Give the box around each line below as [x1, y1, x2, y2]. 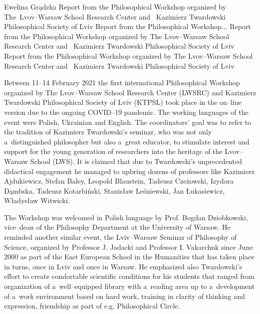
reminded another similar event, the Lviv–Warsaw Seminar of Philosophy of [4, 232, 237, 242]
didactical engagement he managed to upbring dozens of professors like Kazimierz [4, 166, 255, 176]
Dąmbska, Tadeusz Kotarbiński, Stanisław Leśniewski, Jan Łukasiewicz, [4, 185, 225, 196]
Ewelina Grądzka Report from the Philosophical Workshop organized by [4, 2, 226, 12]
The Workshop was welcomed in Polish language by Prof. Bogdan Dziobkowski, [4, 212, 248, 222]
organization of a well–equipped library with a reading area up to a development [4, 281, 255, 291]
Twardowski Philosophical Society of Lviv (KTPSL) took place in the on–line [4, 97, 241, 107]
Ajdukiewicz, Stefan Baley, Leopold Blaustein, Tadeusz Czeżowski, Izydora [4, 176, 234, 186]
